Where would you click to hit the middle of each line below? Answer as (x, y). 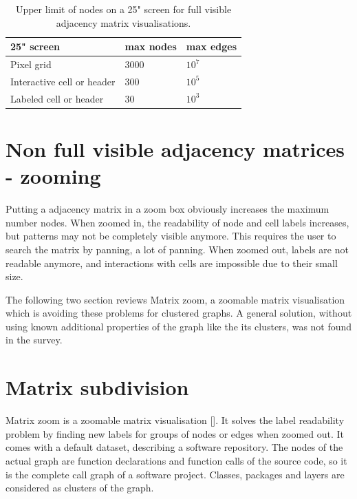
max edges (211, 46)
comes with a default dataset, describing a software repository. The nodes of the (174, 447)
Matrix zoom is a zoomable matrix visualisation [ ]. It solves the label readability (175, 420)
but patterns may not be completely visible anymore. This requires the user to (171, 236)
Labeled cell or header (57, 98)
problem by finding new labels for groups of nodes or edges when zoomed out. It (175, 433)
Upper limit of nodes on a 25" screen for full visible (123, 9)
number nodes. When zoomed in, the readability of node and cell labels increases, (177, 222)
